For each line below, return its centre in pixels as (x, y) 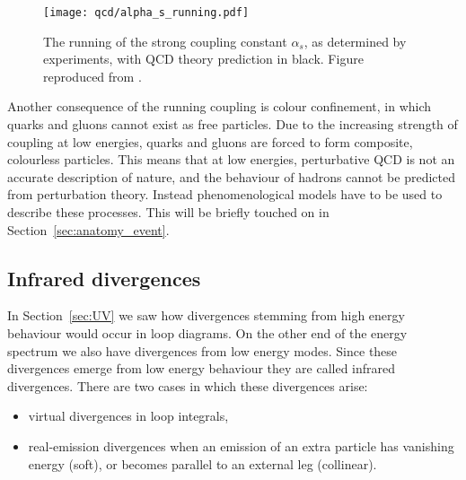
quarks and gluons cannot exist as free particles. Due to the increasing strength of (233, 124)
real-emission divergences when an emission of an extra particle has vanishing (241, 445)
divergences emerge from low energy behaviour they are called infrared (202, 368)
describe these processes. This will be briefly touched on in (168, 212)
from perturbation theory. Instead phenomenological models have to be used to (225, 194)
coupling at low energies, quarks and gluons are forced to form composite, (210, 141)
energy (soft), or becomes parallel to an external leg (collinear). (202, 463)
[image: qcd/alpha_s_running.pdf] (146, 13)
